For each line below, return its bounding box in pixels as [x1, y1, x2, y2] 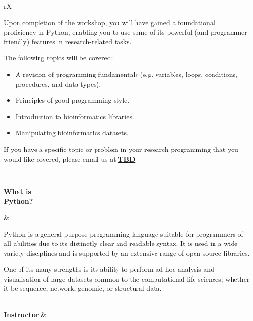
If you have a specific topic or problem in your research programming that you [4, 144, 238, 154]
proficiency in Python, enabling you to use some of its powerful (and [4, 27, 209, 37]
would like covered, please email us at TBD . [4, 153, 137, 164]
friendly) [4, 36, 30, 46]
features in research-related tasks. [31, 36, 132, 46]
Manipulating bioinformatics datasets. [15, 128, 129, 138]
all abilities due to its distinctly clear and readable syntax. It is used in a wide [4, 238, 238, 248]
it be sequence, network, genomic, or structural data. [4, 283, 162, 293]
